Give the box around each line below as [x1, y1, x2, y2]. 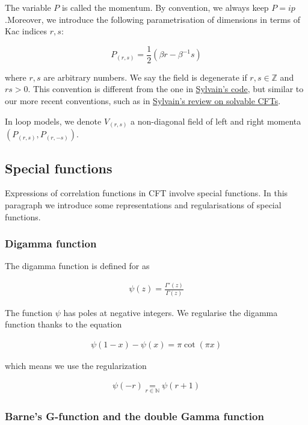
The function [5, 306, 52, 318]
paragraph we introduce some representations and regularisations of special [5, 198, 282, 211]
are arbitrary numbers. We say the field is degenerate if [43, 70, 247, 83]
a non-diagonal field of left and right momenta [131, 114, 301, 127]
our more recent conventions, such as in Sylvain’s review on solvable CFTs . [5, 95, 281, 107]
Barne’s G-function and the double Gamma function [5, 408, 264, 423]
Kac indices [5, 25, 48, 37]
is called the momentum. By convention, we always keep [61, 1, 269, 13]
